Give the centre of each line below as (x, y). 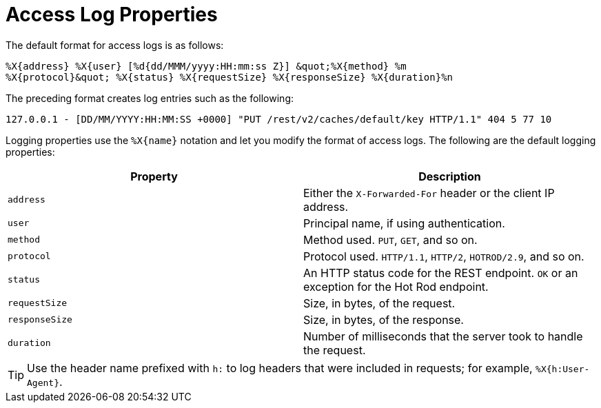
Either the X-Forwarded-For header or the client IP (429, 193)
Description (450, 176)
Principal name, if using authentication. (404, 223)
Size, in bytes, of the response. (384, 319)
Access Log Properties (112, 14)
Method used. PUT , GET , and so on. (390, 239)
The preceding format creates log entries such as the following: (150, 98)
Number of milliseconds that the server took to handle (443, 336)
